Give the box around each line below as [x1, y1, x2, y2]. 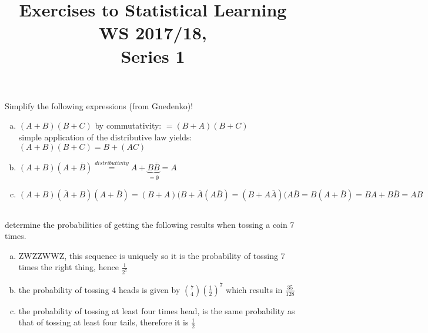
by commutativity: [95, 119, 162, 132]
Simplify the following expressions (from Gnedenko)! [5, 99, 193, 112]
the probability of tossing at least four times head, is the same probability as [18, 304, 295, 317]
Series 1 [121, 43, 185, 68]
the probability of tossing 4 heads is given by [18, 283, 180, 295]
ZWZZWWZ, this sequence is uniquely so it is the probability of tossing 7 [18, 249, 285, 261]
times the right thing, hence [18, 261, 119, 273]
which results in [226, 283, 283, 295]
